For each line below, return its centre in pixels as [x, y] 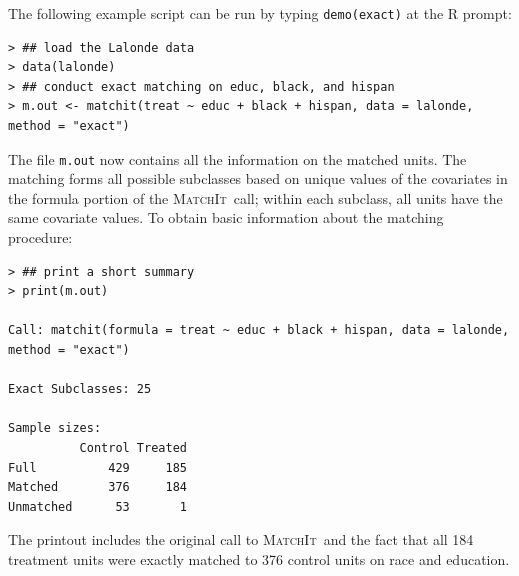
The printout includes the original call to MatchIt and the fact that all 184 [241, 539]
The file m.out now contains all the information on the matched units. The [237, 158]
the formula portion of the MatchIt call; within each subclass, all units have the [255, 197]
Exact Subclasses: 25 [80, 389]
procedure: [40, 237]
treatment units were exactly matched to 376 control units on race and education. [259, 558]
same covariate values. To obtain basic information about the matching [226, 217]
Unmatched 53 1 [97, 506]
